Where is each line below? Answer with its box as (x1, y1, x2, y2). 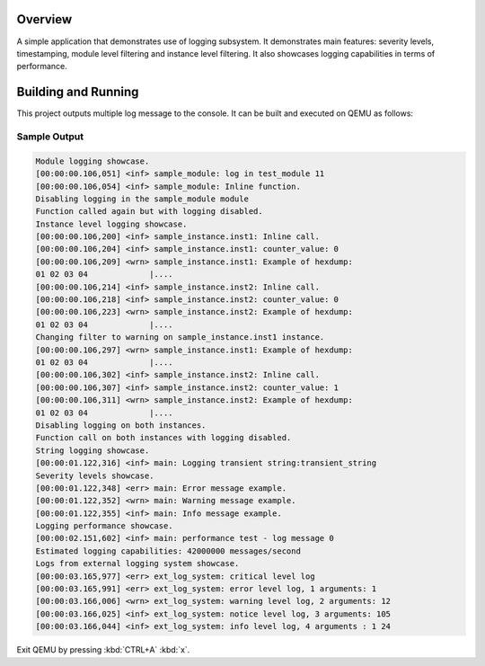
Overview (16, 12, 73, 27)
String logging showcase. (35, 445, 150, 456)
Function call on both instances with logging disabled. (35, 432, 292, 443)
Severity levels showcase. (35, 470, 154, 481)
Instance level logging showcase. (35, 218, 188, 229)
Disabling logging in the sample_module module (35, 193, 249, 204)
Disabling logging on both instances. (35, 420, 207, 431)
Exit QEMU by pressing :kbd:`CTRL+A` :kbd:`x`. (16, 644, 190, 655)
